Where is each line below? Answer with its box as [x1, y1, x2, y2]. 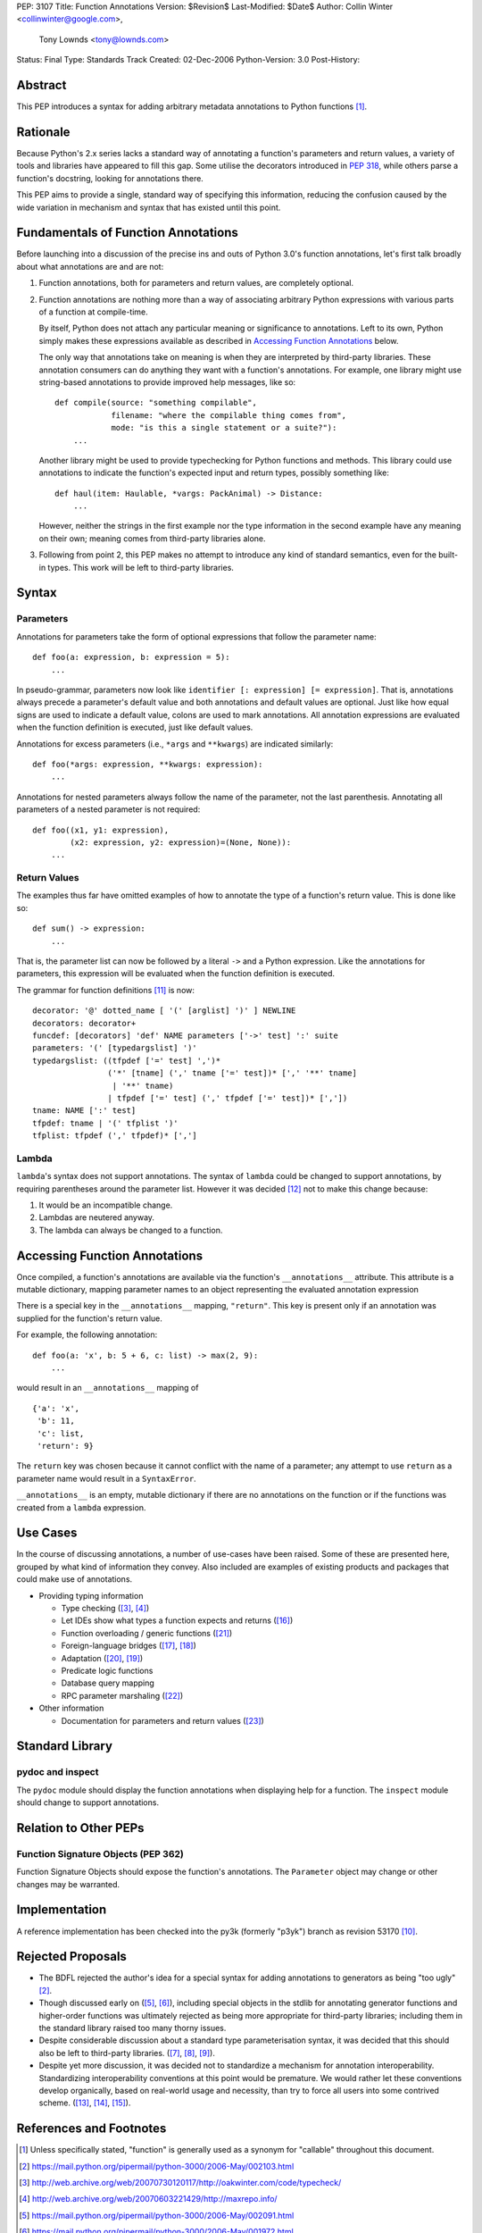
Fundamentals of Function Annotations [16, 225, 238, 240]
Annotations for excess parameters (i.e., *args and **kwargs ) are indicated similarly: [16, 738, 334, 749]
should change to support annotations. [16, 1797, 160, 1808]
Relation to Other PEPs [16, 1820, 145, 1836]
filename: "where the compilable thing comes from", [111, 410, 347, 420]
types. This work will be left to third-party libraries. [47, 562, 234, 573]
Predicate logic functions [61, 1665, 154, 1676]
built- [438, 549, 459, 560]
